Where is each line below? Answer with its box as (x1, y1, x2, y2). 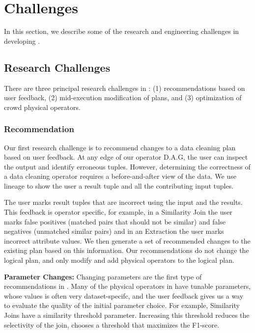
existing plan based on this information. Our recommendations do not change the (4, 245, 249, 255)
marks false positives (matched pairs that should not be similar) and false (4, 216, 226, 226)
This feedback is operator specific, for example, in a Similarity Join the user (4, 207, 232, 217)
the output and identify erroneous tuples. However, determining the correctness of (4, 161, 251, 171)
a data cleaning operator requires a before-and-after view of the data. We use (4, 171, 236, 181)
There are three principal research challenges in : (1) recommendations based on (4, 83, 245, 93)
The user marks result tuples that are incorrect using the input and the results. (4, 197, 243, 207)
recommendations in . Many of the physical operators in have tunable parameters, (4, 281, 251, 291)
